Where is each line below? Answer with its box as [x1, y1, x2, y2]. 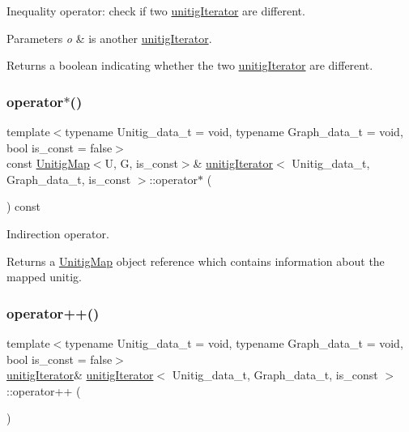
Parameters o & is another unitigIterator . [6, 29, 212, 46]
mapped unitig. [6, 268, 82, 285]
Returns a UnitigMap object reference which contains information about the [6, 252, 385, 269]
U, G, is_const [104, 155, 178, 172]
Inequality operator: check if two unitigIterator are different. [6, 2, 305, 19]
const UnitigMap [6, 155, 90, 172]
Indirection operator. [6, 225, 109, 242]
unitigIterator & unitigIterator [6, 366, 154, 383]
